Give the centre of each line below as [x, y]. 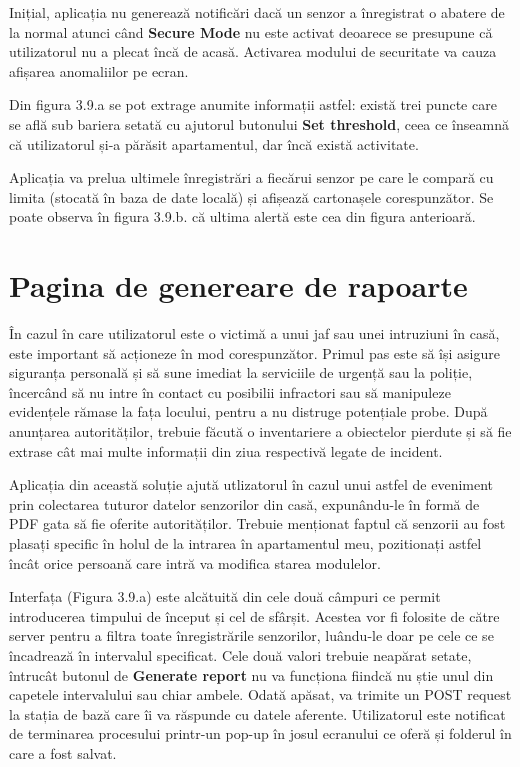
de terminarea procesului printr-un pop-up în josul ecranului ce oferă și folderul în [260, 733]
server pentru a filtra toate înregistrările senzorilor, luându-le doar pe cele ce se [251, 635]
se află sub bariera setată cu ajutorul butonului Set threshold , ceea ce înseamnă [259, 123]
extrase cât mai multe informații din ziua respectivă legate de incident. [226, 450]
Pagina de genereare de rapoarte [238, 285]
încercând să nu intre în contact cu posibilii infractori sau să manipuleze [230, 391]
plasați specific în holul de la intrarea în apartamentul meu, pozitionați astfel [245, 543]
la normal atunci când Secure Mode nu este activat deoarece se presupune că [251, 31]
